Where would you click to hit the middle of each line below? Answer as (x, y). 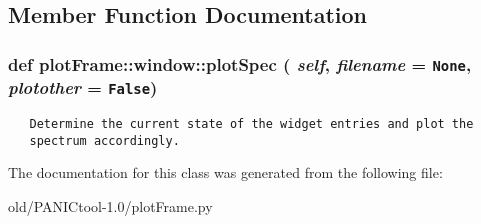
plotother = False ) (83, 87)
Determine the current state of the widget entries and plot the (251, 124)
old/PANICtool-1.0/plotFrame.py (110, 205)
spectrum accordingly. (104, 140)
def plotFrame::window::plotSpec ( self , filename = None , (240, 63)
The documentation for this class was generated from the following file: (225, 172)
